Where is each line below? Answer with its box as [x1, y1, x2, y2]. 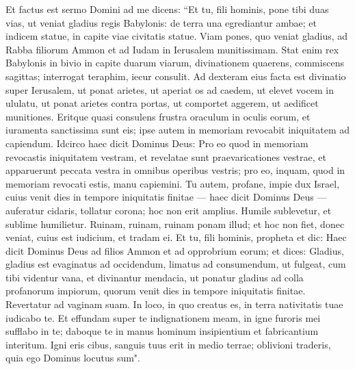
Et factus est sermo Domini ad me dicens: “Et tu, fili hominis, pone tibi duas [5, 2, 329, 16]
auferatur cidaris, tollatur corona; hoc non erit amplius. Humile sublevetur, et [5, 203, 332, 217]
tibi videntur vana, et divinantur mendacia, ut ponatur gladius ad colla [5, 270, 304, 284]
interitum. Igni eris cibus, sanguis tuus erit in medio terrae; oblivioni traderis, [5, 337, 331, 351]
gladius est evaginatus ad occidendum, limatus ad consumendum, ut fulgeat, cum [5, 257, 346, 271]
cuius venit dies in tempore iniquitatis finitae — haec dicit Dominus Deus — [5, 190, 327, 204]
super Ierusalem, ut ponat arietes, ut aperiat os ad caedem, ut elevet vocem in [5, 82, 334, 97]
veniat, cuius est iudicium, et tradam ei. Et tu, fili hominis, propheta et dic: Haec [5, 230, 347, 244]
